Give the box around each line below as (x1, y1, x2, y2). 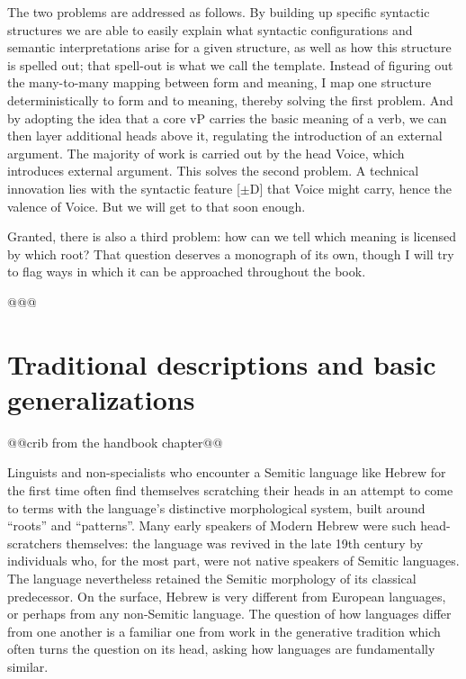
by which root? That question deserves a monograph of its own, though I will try (7, 244, 454, 263)
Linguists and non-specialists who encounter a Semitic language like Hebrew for (7, 463, 446, 482)
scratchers (7, 533, 62, 552)
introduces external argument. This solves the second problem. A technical (7, 161, 419, 180)
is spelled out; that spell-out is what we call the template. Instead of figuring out (7, 55, 453, 74)
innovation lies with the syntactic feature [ (7, 178, 240, 197)
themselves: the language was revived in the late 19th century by (66, 533, 424, 552)
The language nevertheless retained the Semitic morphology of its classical (7, 568, 417, 587)
